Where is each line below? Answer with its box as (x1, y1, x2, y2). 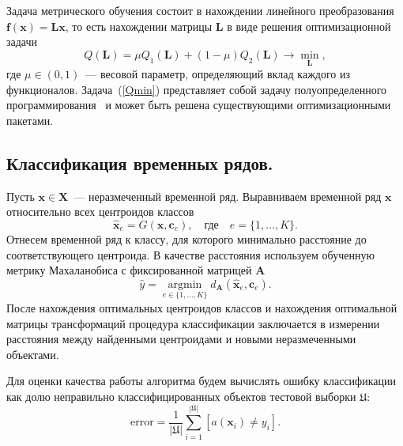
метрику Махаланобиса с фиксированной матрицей (6, 262, 252, 278)
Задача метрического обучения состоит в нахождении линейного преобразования (6, 2, 394, 18)
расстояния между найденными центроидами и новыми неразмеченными (6, 331, 356, 347)
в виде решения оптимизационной (227, 17, 391, 34)
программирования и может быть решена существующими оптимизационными (6, 96, 391, 113)
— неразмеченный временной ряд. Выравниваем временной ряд (73, 187, 382, 204)
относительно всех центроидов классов (6, 203, 194, 220)
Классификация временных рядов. (6, 150, 273, 175)
